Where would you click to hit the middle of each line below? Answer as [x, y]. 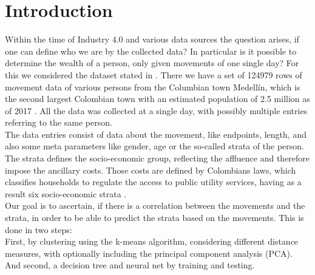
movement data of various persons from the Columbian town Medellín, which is [153, 87]
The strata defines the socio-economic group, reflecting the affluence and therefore [157, 158]
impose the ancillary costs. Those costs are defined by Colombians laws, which [151, 170]
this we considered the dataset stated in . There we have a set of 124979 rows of [154, 74]
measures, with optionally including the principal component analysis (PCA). [149, 253]
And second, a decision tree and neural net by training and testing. [130, 265]
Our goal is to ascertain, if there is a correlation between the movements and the [155, 205]
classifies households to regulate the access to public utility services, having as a [153, 182]
